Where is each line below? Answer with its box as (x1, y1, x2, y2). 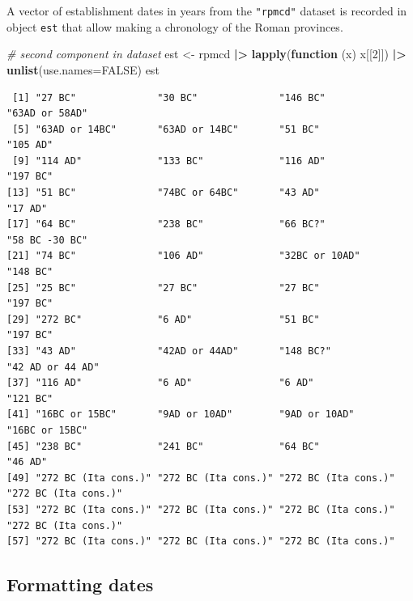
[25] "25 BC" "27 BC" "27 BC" (6, 281, 320, 294)
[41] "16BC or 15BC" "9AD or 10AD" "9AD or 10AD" (6, 408, 355, 421)
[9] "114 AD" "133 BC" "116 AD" (12, 154, 326, 167)
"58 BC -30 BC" (6, 234, 88, 246)
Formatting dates (6, 572, 154, 597)
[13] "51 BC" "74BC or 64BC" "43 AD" (6, 187, 320, 199)
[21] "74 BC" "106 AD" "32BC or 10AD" (6, 250, 360, 262)
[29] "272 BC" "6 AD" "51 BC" (6, 313, 320, 325)
